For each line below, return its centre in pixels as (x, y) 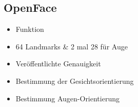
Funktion (30, 29)
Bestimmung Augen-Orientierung (67, 98)
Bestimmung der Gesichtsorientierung (75, 81)
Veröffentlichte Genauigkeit (58, 64)
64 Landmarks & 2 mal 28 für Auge (72, 46)
